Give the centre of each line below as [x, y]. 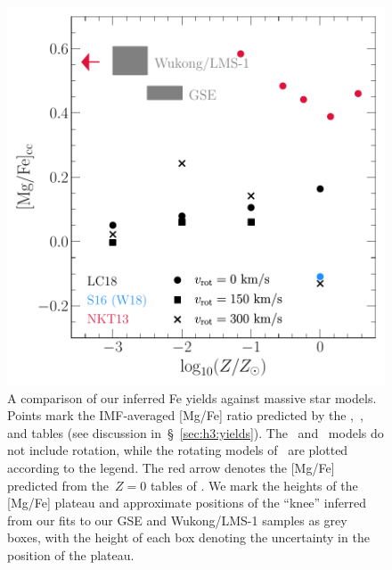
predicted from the [58, 485]
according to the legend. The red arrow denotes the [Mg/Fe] [171, 467]
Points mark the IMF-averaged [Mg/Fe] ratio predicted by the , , [185, 415]
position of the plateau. [71, 554]
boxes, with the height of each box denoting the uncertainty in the [188, 537]
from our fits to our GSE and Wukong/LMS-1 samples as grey [177, 520]
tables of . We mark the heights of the [254, 485]
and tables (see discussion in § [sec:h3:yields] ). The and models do [196, 432]
